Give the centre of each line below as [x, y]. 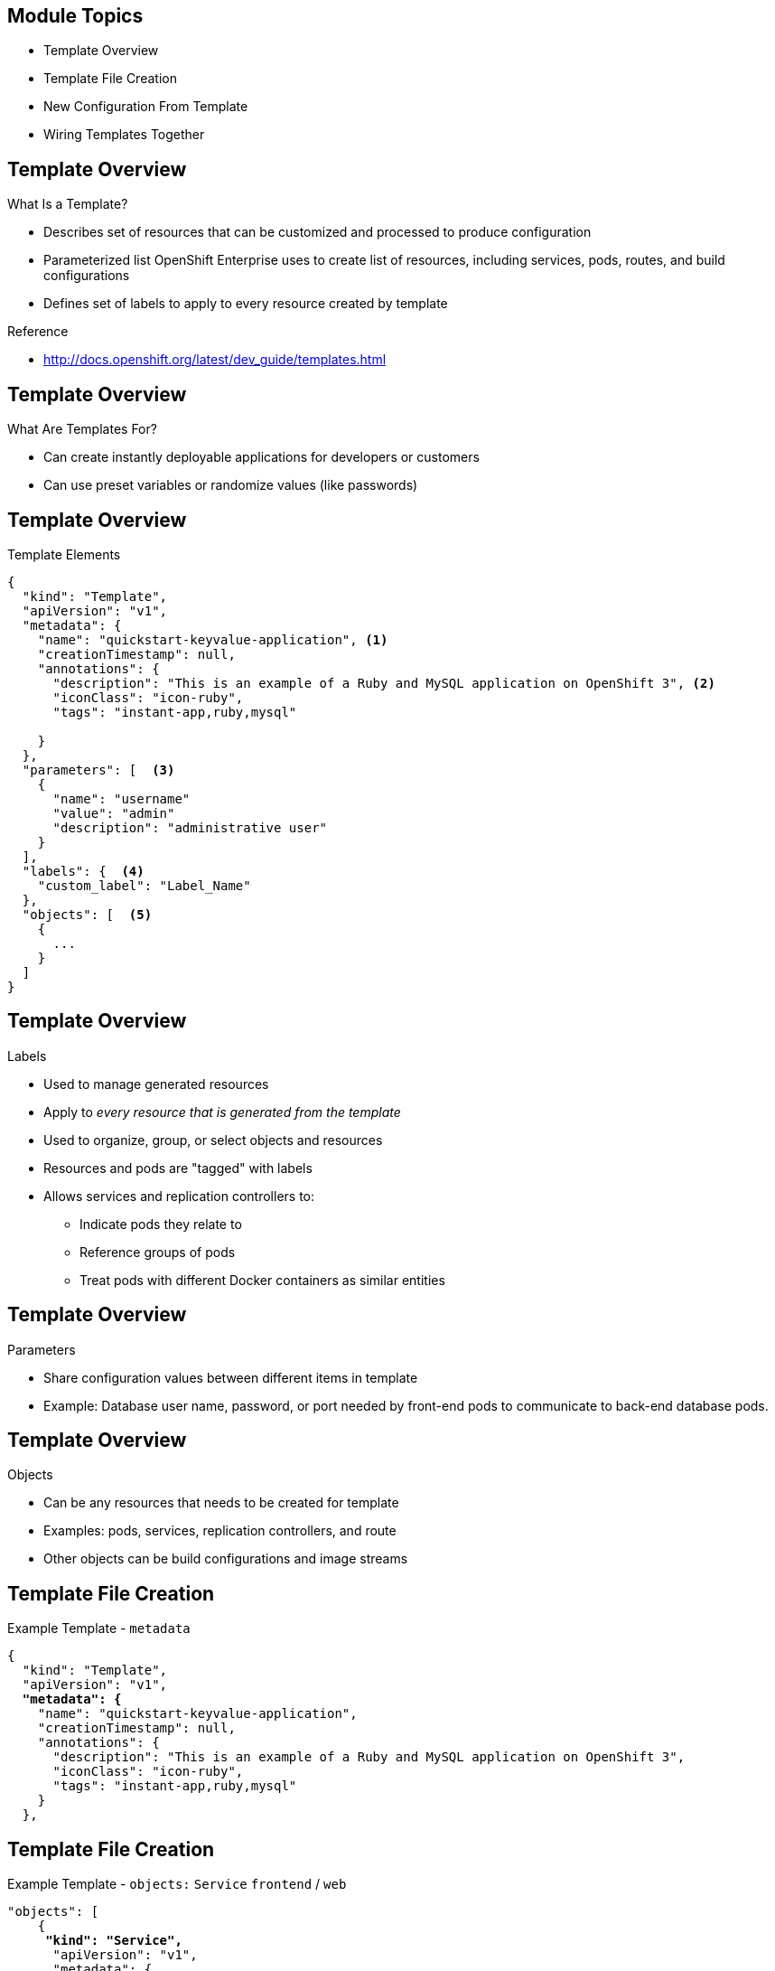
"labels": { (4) [83, 871]
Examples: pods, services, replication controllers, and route [220, 1531]
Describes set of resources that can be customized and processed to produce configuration [317, 232]
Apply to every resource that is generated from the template [222, 1112]
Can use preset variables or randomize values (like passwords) [231, 485]
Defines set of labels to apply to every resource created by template [246, 304]
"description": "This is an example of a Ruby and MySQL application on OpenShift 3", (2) [384, 683]
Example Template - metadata [99, 1628]
